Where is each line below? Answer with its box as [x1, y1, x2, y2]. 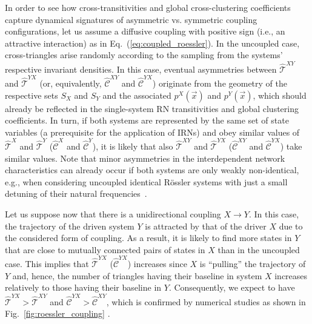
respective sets [5, 88, 58, 101]
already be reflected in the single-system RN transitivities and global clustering [5, 102, 299, 114]
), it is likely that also [92, 140, 173, 153]
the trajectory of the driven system [5, 219, 134, 232]
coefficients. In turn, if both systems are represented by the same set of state [5, 114, 289, 127]
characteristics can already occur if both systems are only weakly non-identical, [5, 164, 299, 176]
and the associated [102, 88, 171, 101]
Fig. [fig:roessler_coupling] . [5, 307, 110, 320]
